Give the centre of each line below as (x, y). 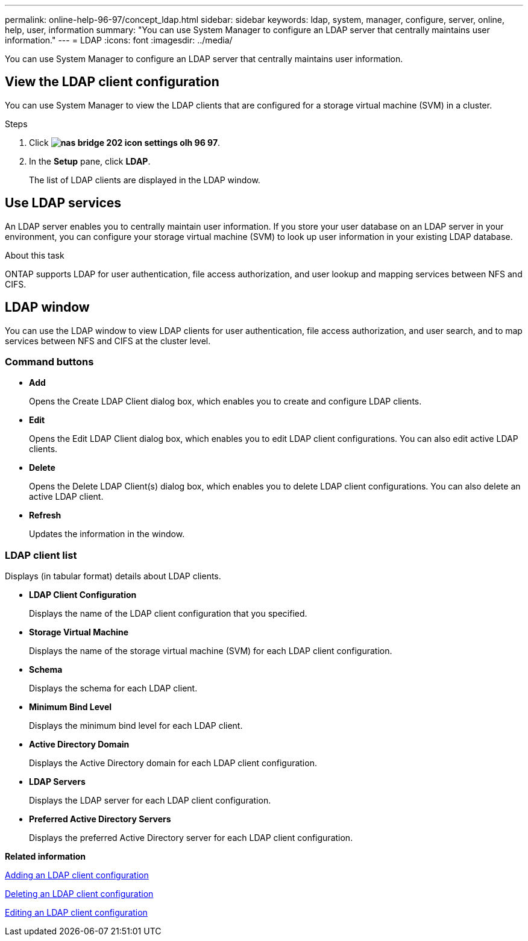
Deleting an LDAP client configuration (79, 894)
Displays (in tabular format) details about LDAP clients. (113, 576)
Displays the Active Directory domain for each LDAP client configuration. (173, 763)
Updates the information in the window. (107, 534)
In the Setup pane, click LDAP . (90, 161)
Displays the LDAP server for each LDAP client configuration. (150, 801)
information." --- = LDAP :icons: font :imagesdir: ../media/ (119, 40)
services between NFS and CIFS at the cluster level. (108, 341)
